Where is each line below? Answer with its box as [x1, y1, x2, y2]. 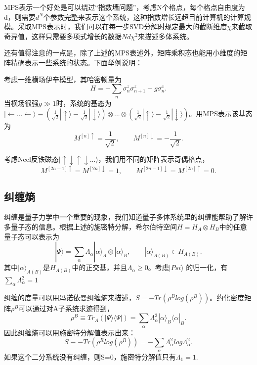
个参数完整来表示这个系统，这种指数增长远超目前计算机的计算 [43, 11, 244, 22]
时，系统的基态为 [56, 97, 112, 108]
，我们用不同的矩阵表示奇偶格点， [98, 154, 209, 164]
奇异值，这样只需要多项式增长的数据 [4, 31, 122, 41]
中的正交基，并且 [72, 262, 128, 273]
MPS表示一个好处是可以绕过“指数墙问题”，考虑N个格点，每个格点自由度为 [4, 2, 245, 12]
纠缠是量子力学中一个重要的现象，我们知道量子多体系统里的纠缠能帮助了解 [4, 212, 246, 222]
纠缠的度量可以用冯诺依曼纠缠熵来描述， [4, 292, 135, 302]
